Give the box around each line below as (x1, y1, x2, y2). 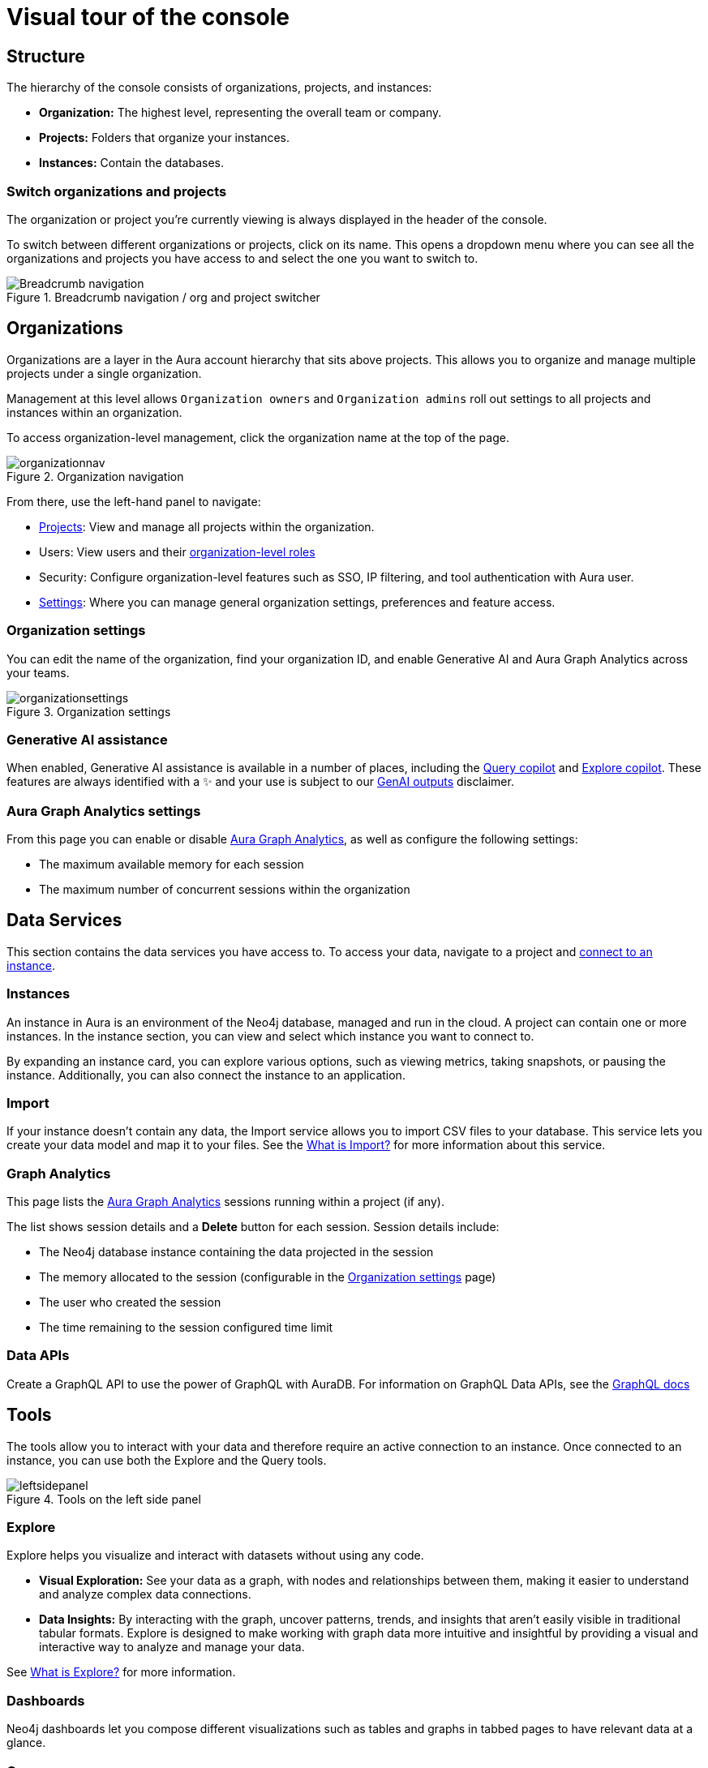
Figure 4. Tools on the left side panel (6, 1491, 201, 1506)
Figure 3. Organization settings (6, 704, 171, 719)
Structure (6, 45, 85, 67)
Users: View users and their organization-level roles (39, 544, 315, 559)
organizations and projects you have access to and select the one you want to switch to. (6, 251, 478, 265)
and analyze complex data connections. (39, 1587, 251, 1602)
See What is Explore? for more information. (6, 1665, 236, 1680)
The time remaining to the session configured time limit (39, 1320, 333, 1335)
